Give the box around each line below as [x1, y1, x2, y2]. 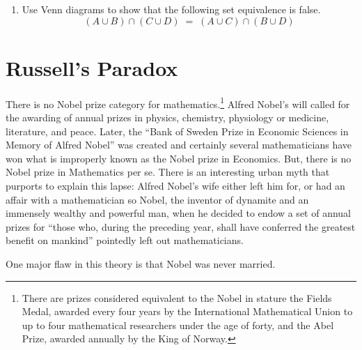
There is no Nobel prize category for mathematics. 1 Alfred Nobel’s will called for [6, 94, 350, 111]
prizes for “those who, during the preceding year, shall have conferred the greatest [6, 219, 356, 234]
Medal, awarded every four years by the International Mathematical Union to [22, 304, 353, 319]
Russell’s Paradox [6, 53, 178, 82]
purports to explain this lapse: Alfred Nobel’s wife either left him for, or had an [6, 178, 345, 192]
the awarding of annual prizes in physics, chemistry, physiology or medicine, [6, 109, 329, 124]
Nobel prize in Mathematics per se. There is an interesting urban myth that [6, 165, 330, 179]
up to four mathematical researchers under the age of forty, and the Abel [22, 317, 334, 332]
